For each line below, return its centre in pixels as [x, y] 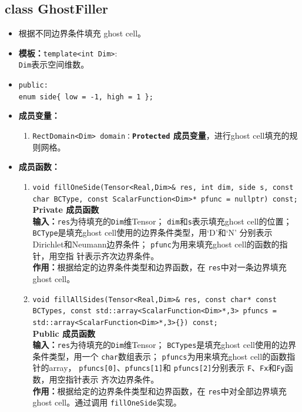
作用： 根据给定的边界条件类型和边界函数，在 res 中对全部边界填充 [160, 391]
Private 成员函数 [66, 210]
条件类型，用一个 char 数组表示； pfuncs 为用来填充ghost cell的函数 [160, 356]
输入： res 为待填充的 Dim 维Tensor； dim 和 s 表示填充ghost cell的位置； [162, 221]
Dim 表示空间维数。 [54, 64]
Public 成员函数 [64, 333]
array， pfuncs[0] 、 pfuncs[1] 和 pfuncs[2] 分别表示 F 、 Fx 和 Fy [167, 368]
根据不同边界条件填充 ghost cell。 [82, 33]
